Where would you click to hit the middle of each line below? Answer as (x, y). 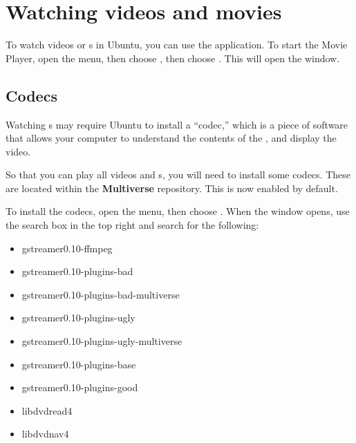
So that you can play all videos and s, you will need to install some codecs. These (178, 175)
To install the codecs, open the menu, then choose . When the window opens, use (178, 211)
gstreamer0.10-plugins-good (80, 387)
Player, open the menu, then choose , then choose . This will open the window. (173, 58)
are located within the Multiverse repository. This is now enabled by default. (172, 188)
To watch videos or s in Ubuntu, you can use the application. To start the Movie (177, 45)
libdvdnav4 (45, 434)
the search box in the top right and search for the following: (132, 225)
